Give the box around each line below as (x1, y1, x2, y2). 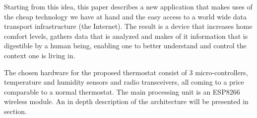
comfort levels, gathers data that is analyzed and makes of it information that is (4, 30, 248, 41)
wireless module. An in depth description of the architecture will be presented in (4, 96, 249, 107)
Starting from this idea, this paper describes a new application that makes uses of (4, 1, 253, 11)
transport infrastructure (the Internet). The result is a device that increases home (4, 21, 253, 31)
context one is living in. (4, 50, 75, 60)
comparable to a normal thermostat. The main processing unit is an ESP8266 (4, 86, 240, 97)
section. (4, 106, 27, 116)
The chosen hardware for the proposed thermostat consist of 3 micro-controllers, (4, 67, 248, 77)
